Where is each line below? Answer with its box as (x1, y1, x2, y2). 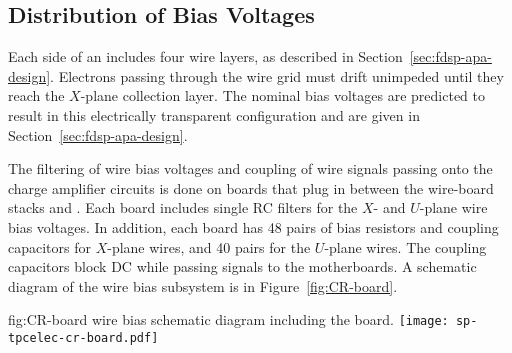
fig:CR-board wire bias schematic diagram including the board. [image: (8, 309, 449, 330)
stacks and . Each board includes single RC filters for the (8, 197, 358, 218)
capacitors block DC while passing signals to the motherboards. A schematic (8, 256, 477, 277)
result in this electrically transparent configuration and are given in (8, 104, 420, 125)
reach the (8, 85, 65, 106)
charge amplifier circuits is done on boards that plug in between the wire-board (8, 177, 494, 198)
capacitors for (8, 236, 91, 257)
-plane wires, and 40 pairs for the (107, 236, 311, 257)
